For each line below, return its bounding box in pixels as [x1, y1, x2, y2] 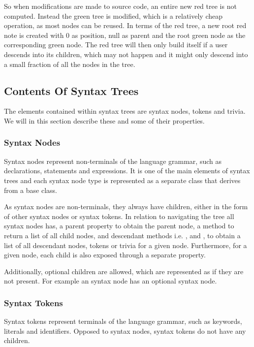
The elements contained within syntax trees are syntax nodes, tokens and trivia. [4, 106, 246, 116]
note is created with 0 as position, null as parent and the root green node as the [4, 30, 246, 40]
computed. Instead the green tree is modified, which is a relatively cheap [4, 10, 223, 21]
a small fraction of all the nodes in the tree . [4, 59, 135, 69]
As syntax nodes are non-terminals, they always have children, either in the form [4, 201, 248, 212]
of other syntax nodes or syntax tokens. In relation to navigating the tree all [4, 211, 234, 221]
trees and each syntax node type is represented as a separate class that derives [4, 175, 241, 185]
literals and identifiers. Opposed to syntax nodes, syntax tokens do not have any [4, 325, 246, 336]
